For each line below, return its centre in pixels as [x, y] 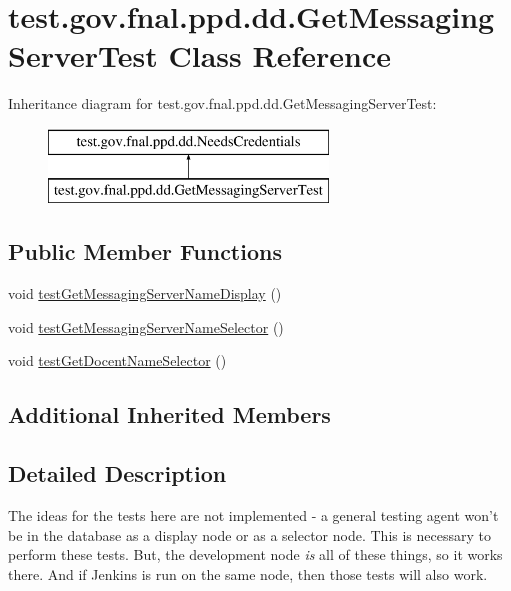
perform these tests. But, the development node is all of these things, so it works [255, 554]
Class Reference [279, 55]
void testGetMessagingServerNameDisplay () [145, 293]
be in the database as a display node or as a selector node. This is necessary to [249, 534]
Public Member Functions [145, 251]
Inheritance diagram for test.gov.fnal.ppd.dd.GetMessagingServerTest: [222, 103]
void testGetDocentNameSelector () [117, 360]
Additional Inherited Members [169, 414]
